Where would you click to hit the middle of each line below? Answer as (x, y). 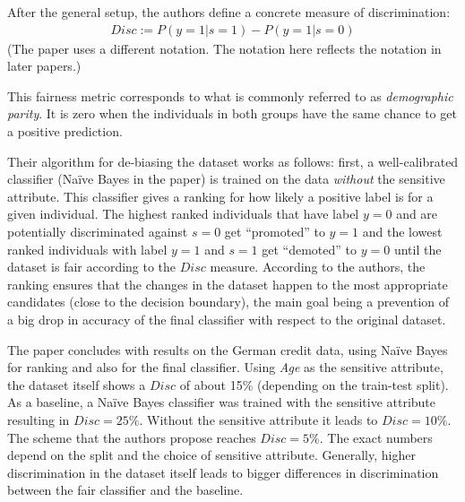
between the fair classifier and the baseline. (125, 490)
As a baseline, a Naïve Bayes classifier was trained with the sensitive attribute (222, 402)
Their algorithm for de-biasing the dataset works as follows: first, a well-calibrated (233, 161)
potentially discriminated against (98, 231)
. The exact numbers (376, 437)
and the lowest (402, 231)
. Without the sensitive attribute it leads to (258, 419)
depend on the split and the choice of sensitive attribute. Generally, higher (211, 455)
